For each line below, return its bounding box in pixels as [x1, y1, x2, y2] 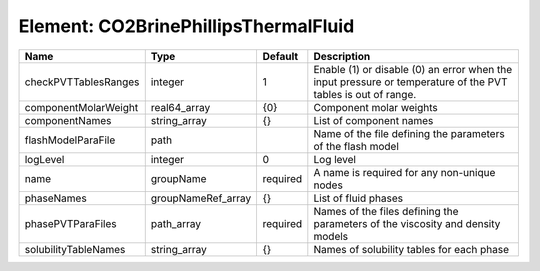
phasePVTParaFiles [24, 216, 117, 230]
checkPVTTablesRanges [24, 75, 140, 89]
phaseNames [24, 191, 87, 205]
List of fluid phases [313, 191, 404, 205]
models [313, 229, 349, 243]
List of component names [313, 113, 434, 127]
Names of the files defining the [313, 204, 459, 218]
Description [313, 49, 371, 63]
